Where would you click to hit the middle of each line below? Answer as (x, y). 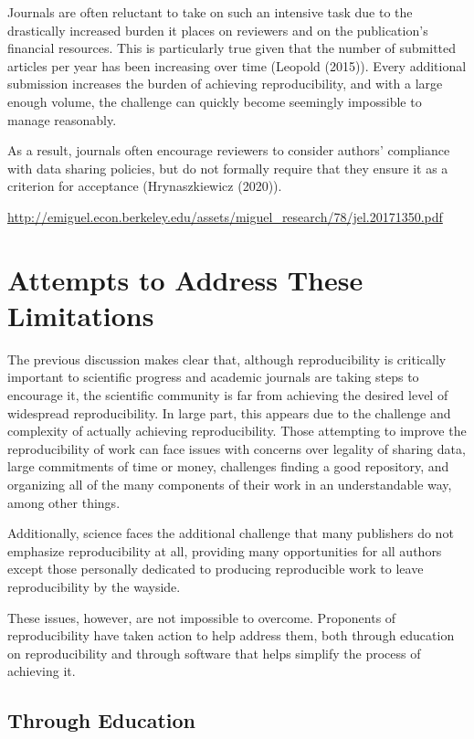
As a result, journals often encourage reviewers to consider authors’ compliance (229, 150)
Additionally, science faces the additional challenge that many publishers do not (231, 533)
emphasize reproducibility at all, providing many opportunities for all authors (225, 550)
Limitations (81, 315)
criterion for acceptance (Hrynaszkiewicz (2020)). (145, 186)
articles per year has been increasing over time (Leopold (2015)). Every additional (237, 65)
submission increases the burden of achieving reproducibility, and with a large (225, 84)
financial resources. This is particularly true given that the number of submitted (232, 48)
